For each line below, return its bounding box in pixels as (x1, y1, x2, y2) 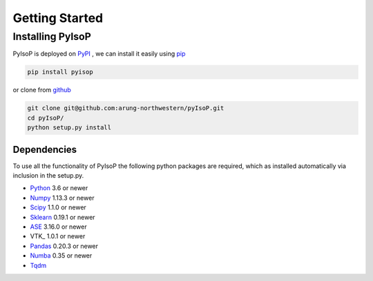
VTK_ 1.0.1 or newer (30, 232, 86, 240)
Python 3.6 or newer (30, 184, 88, 192)
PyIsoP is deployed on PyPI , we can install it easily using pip (12, 50, 186, 58)
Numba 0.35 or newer (30, 251, 93, 260)
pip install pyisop (27, 68, 93, 76)
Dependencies (12, 143, 77, 155)
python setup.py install (27, 124, 112, 132)
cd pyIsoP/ (27, 114, 64, 122)
